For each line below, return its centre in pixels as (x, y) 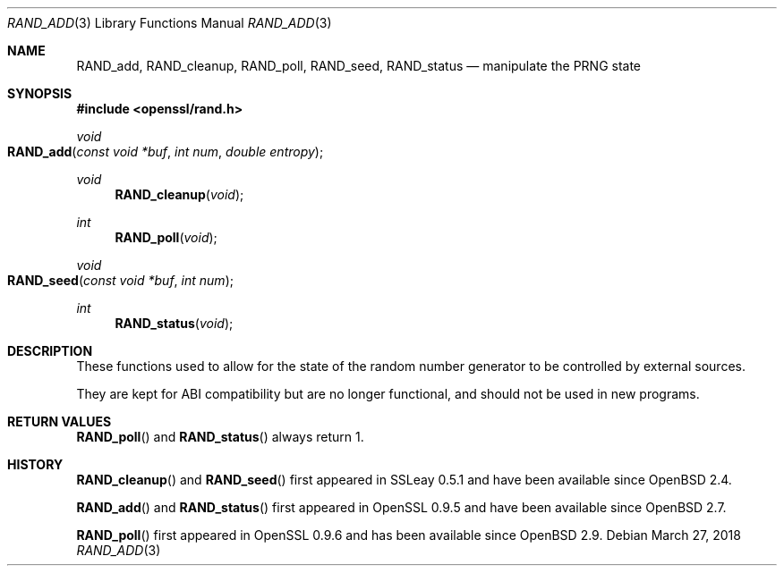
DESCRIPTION (50, 351)
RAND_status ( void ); (174, 323)
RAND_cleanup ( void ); (179, 194)
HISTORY (35, 464)
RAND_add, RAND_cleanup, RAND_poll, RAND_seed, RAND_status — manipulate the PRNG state (359, 66)
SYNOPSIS (40, 93)
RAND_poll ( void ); (166, 237)
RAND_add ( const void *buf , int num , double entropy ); (166, 152)
